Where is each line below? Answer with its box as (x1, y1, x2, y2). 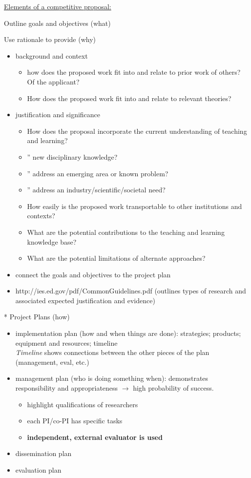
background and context (15, 50, 88, 61)
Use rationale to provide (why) (4, 34, 96, 44)
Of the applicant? (27, 76, 80, 86)
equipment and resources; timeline (15, 337, 118, 348)
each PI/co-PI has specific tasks (27, 416, 123, 426)
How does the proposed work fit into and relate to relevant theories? (27, 93, 231, 103)
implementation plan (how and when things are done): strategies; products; (15, 328, 241, 338)
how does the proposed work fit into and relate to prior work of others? (27, 67, 241, 77)
